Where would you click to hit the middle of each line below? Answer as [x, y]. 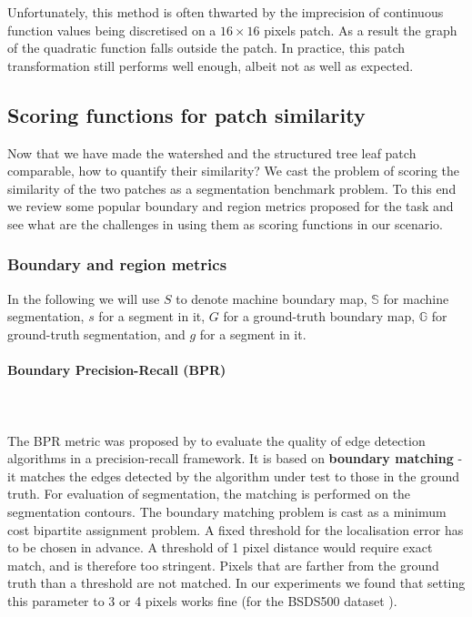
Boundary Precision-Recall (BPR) [117, 370]
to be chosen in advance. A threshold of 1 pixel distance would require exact [220, 547]
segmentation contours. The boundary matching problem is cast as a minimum [227, 511]
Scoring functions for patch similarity [186, 114]
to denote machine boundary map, [271, 298]
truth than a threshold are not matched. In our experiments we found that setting [236, 583]
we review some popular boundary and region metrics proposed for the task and [231, 206]
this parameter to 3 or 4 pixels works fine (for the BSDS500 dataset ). [202, 600]
